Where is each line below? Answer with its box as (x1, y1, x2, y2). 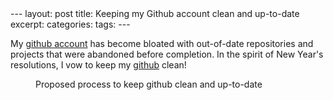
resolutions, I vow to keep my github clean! (10, 59, 187, 71)
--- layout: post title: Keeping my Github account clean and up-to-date (10, 8, 300, 19)
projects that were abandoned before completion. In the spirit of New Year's (10, 48, 324, 60)
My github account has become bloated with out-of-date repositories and (10, 38, 314, 49)
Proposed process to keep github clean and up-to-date (35, 78, 263, 90)
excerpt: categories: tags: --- (10, 18, 131, 30)
